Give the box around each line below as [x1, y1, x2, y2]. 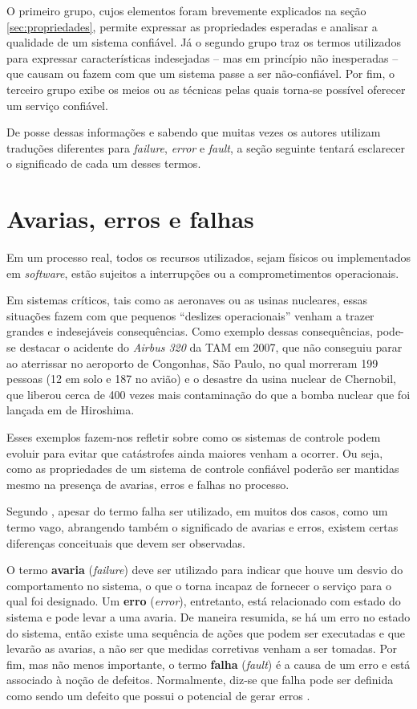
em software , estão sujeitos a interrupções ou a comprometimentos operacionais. [6, 264, 399, 281]
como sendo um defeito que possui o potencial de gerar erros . [6, 687, 310, 703]
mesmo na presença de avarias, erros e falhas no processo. [6, 475, 289, 492]
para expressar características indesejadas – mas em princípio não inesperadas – [6, 49, 399, 66]
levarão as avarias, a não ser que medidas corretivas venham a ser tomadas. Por [6, 640, 398, 657]
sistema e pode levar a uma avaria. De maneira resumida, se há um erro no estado [6, 608, 411, 625]
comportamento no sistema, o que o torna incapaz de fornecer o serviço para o [6, 577, 391, 593]
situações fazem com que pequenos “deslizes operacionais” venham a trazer [6, 307, 374, 324]
